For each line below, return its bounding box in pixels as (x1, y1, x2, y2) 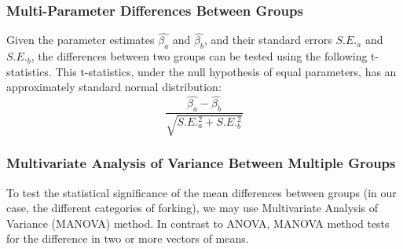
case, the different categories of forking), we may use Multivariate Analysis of (6, 200, 379, 216)
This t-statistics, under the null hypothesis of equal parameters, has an (55, 63, 397, 79)
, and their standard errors (203, 31, 332, 48)
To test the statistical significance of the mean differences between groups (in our (6, 184, 397, 200)
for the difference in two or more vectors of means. (6, 230, 249, 247)
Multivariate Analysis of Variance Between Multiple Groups (6, 153, 396, 173)
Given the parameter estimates (6, 31, 155, 48)
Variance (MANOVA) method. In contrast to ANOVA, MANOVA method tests (6, 214, 390, 231)
